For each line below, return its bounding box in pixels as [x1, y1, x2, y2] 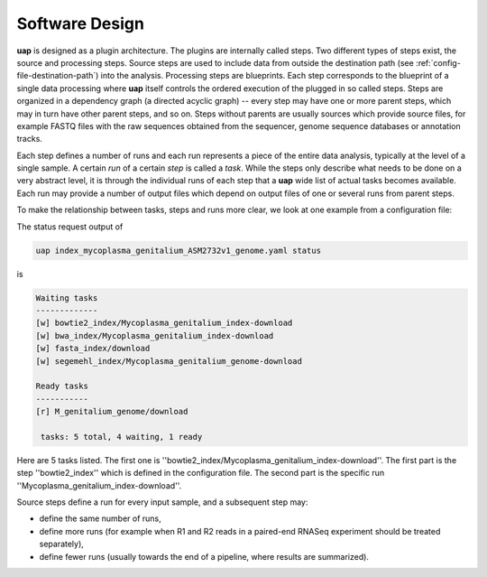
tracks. [16, 134, 42, 144]
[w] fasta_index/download [35, 343, 151, 354]
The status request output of [16, 221, 124, 232]
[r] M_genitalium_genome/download [35, 406, 188, 417]
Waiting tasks [35, 293, 98, 302]
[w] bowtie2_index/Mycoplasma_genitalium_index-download [35, 318, 293, 329]
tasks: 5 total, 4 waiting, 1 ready [41, 432, 203, 442]
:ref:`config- [415, 57, 462, 68]
